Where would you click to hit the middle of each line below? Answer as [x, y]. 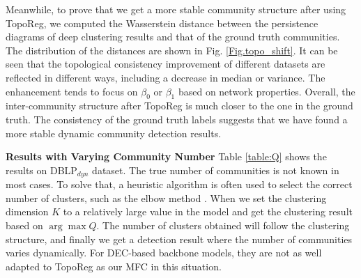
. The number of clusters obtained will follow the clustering [223, 225]
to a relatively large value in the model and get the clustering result [208, 211]
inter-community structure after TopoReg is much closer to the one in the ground [179, 106]
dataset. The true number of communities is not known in [216, 170]
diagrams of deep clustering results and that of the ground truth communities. [173, 37]
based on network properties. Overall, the [267, 91]
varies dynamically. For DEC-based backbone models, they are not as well [164, 253]
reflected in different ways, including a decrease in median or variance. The [166, 77]
